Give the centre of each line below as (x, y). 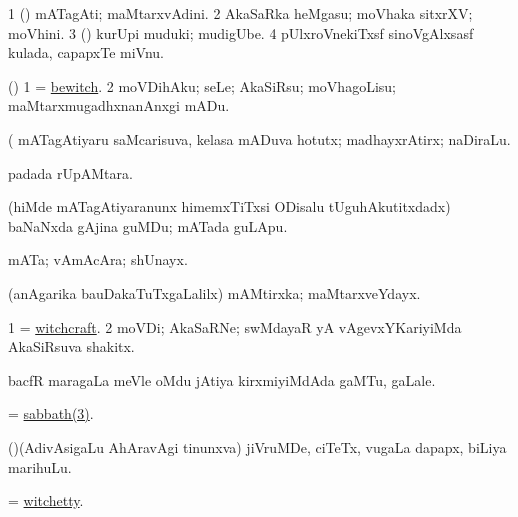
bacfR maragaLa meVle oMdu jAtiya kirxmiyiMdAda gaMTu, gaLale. (222, 379)
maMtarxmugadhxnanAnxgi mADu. (119, 105)
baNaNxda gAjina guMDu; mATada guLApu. (148, 225)
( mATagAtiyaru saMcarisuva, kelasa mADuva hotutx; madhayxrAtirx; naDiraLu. (259, 138)
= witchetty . (46, 500)
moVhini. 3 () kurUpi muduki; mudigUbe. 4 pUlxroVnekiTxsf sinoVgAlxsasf (241, 32)
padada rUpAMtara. (70, 172)
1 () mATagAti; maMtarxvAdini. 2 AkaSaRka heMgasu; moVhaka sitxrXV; (240, 13)
